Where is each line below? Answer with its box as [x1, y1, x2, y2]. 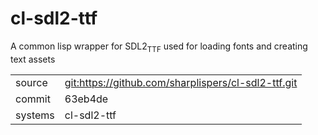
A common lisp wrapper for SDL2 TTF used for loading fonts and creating [10, 40, 308, 54]
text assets [10, 53, 56, 65]
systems [15, 108, 55, 122]
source [15, 75, 48, 89]
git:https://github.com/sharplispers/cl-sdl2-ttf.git [64, 75, 298, 89]
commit [15, 92, 51, 106]
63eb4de [64, 92, 109, 106]
